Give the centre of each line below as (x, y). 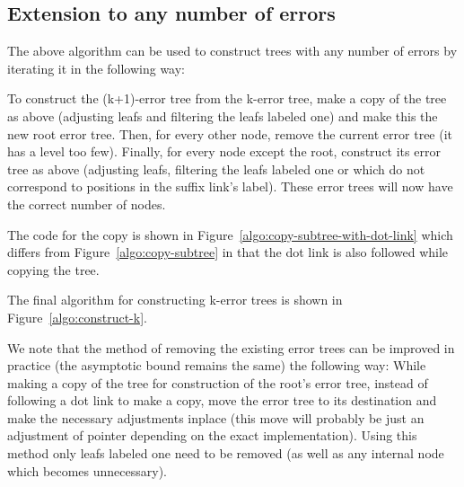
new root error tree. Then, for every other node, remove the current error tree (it (230, 133)
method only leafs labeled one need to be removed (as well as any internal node (226, 453)
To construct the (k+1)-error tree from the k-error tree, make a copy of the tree (227, 98)
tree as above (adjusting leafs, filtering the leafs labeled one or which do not (216, 168)
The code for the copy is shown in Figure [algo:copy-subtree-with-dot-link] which (230, 234)
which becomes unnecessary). (87, 470)
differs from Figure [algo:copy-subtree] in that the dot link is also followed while (228, 252)
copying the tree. (53, 269)
